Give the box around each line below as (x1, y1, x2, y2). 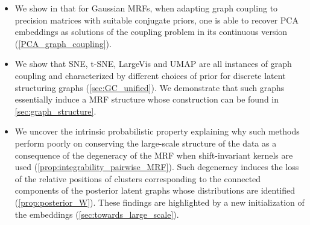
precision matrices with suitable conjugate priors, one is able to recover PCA (14, 13, 299, 26)
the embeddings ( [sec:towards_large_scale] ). (14, 208, 179, 220)
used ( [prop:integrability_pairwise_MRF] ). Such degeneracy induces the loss (14, 160, 299, 173)
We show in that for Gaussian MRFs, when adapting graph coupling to (14, 2, 278, 14)
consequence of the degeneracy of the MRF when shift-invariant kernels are (14, 148, 293, 161)
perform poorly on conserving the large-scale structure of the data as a (14, 136, 277, 149)
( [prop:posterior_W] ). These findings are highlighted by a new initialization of (14, 195, 305, 208)
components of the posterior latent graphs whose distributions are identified (14, 184, 296, 197)
